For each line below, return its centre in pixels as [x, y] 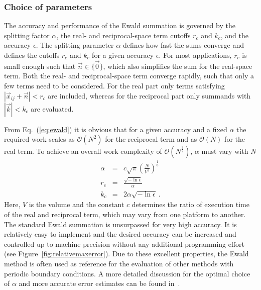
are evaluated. [52, 108]
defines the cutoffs [32, 55]
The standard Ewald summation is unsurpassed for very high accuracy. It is [120, 224]
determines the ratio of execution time [190, 204]
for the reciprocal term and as [151, 139]
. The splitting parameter [75, 45]
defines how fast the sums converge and [183, 45]
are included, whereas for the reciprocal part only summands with [149, 95]
